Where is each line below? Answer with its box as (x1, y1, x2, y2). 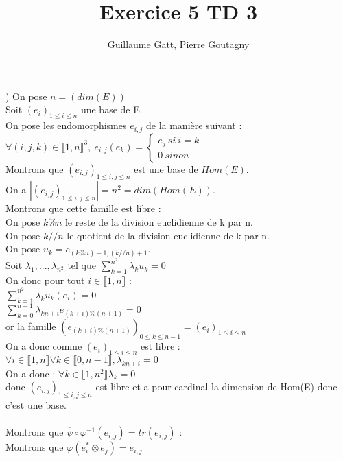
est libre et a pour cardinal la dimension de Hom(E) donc (95, 379, 338, 394)
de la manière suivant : (145, 118, 242, 132)
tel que (67, 258, 97, 272)
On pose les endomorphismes (5, 118, 127, 132)
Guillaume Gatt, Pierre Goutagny (107, 37, 250, 51)
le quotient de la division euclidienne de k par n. (67, 228, 270, 242)
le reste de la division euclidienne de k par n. (64, 214, 253, 228)
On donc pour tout (5, 273, 85, 287)
